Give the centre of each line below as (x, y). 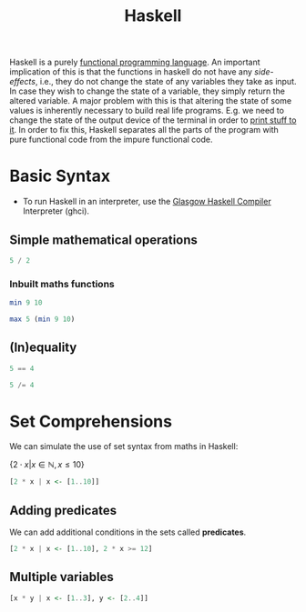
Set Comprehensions (91, 421)
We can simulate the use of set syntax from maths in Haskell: (124, 446)
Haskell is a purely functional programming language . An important (135, 62)
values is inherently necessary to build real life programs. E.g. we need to (147, 111)
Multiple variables (61, 577)
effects (23, 82)
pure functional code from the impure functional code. (111, 140)
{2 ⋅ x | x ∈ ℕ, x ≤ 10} (47, 465)
